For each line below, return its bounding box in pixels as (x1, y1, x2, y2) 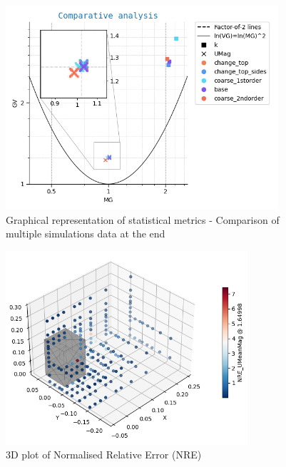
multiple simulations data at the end (6, 226, 165, 241)
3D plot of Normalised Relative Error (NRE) (6, 447, 202, 462)
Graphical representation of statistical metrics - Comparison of (6, 212, 280, 227)
